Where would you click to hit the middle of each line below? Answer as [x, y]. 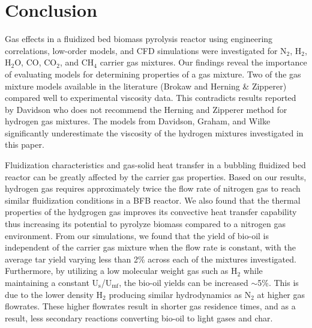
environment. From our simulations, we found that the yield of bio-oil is [137, 235]
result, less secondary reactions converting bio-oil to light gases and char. [139, 317]
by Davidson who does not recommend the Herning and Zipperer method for [146, 109]
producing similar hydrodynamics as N [180, 294]
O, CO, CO [36, 62]
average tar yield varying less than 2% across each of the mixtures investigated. [151, 259]
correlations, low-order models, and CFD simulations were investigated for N [146, 50]
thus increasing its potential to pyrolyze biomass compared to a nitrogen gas [145, 224]
